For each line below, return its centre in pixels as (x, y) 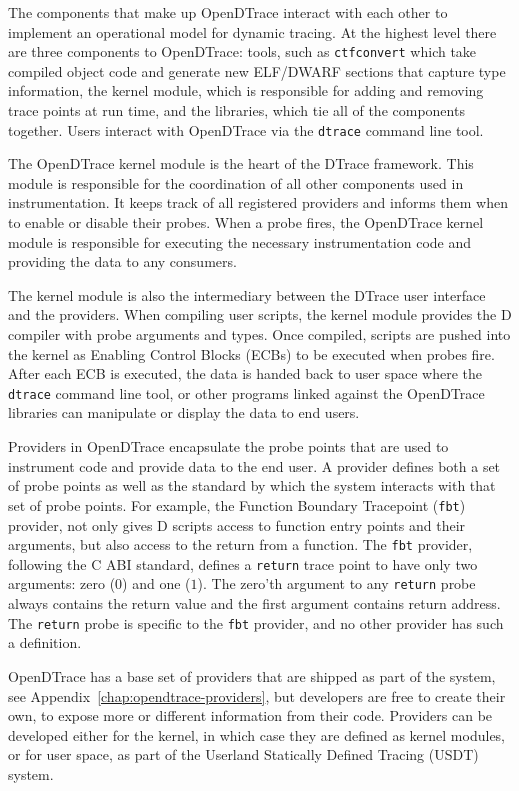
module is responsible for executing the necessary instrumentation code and (240, 241)
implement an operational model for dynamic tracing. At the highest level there (252, 31)
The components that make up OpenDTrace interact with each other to (228, 12)
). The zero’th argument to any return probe (336, 583)
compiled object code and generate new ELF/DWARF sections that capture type (257, 70)
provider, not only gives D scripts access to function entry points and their (237, 524)
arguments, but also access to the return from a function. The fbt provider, (240, 544)
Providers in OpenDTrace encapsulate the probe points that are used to (228, 446)
